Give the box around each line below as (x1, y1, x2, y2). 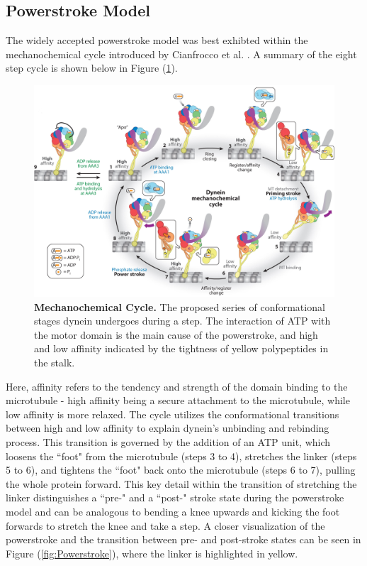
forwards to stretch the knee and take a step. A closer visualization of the (6, 518, 325, 533)
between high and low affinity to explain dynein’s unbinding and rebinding (6, 420, 329, 435)
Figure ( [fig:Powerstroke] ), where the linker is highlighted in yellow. (6, 545, 298, 560)
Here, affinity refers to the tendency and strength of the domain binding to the (6, 379, 348, 393)
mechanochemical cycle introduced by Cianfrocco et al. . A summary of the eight (6, 46, 357, 61)
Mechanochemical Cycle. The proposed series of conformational (34, 299, 325, 314)
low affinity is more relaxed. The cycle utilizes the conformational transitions (6, 406, 339, 421)
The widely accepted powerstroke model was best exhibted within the (6, 33, 308, 48)
